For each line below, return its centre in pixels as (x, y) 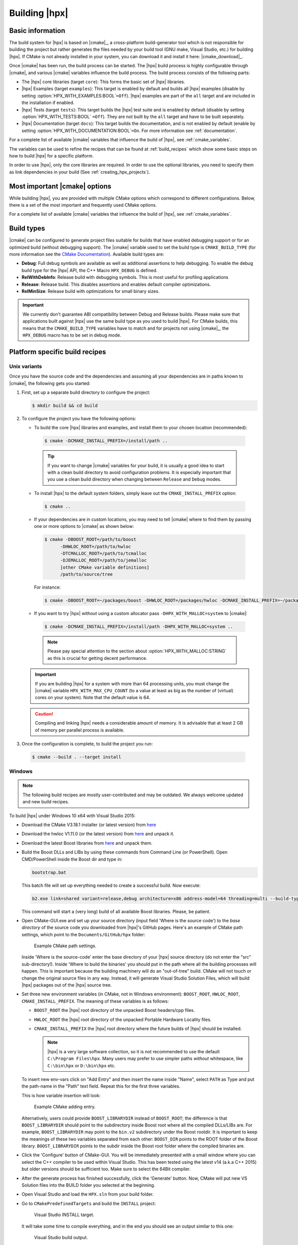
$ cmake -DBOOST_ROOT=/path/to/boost (90, 540)
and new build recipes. (46, 802)
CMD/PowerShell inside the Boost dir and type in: (72, 859)
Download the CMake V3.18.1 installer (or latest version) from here (89, 825)
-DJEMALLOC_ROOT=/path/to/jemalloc (104, 560)
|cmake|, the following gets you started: (50, 383)
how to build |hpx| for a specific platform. (51, 156)
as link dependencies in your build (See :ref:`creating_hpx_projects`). (79, 172)
